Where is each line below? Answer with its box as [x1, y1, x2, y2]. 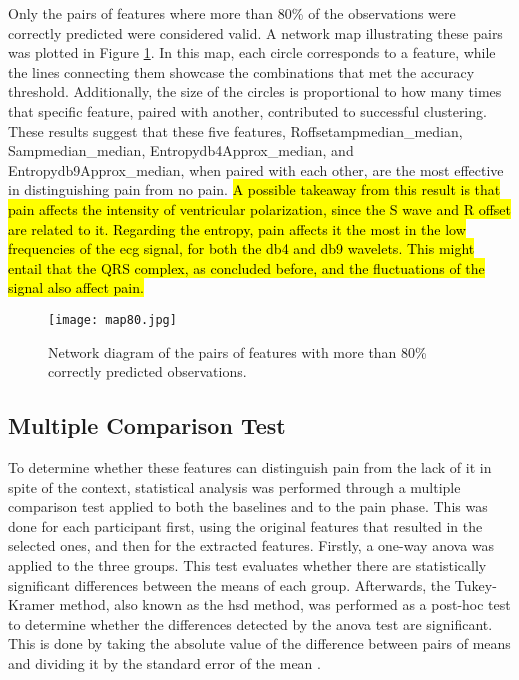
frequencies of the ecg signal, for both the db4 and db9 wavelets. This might [8, 238, 475, 259]
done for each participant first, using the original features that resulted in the [8, 515, 483, 536]
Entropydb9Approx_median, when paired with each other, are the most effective [8, 159, 504, 180]
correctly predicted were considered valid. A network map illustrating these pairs [8, 22, 503, 43]
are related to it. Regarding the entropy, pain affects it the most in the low [8, 218, 466, 239]
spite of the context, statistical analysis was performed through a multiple [8, 476, 461, 497]
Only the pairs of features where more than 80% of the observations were [8, 3, 456, 23]
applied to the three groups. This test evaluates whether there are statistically [8, 554, 487, 575]
